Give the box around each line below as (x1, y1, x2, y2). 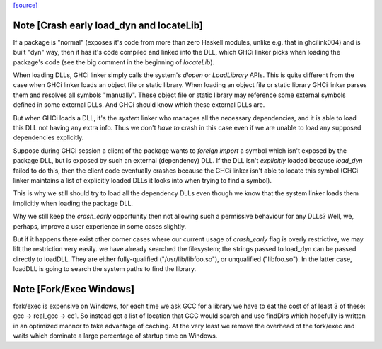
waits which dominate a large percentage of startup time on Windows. (13, 331, 218, 340)
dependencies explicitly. (13, 133, 84, 142)
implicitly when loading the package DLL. (13, 199, 134, 207)
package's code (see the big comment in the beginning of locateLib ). (13, 57, 215, 67)
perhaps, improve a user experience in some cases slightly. (13, 222, 187, 230)
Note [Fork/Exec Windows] (13, 283, 134, 295)
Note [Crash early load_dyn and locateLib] (13, 19, 203, 31)
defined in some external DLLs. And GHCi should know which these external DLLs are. (13, 101, 265, 109)
